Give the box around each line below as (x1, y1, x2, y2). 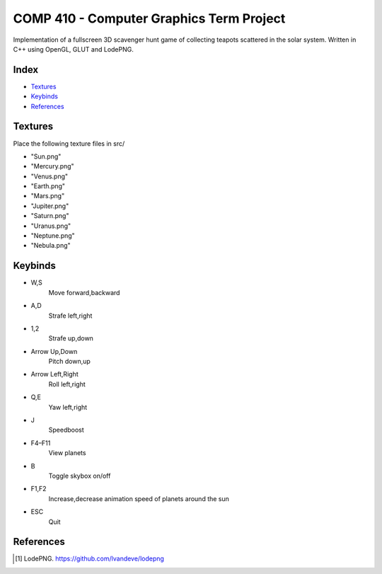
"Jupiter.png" (30, 202, 69, 210)
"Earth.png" (30, 182, 66, 190)
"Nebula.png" (30, 241, 71, 250)
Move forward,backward (48, 288, 120, 297)
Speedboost (48, 425, 84, 435)
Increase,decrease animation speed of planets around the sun (48, 494, 230, 503)
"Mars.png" (30, 192, 65, 200)
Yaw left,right (48, 403, 88, 411)
